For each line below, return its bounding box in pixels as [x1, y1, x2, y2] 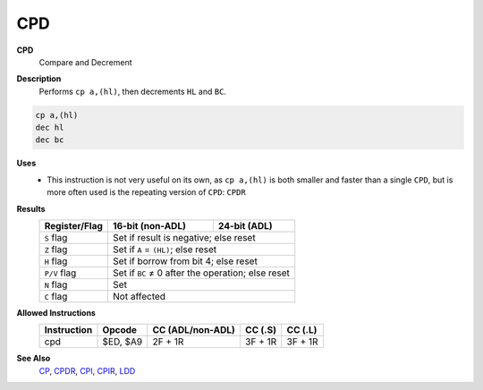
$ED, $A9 [102, 335, 143, 348]
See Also [16, 353, 51, 364]
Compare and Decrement [38, 56, 132, 67]
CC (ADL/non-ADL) [152, 324, 236, 336]
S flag [44, 232, 68, 244]
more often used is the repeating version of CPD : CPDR [47, 187, 246, 198]
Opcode [102, 324, 138, 336]
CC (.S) [244, 324, 277, 336]
